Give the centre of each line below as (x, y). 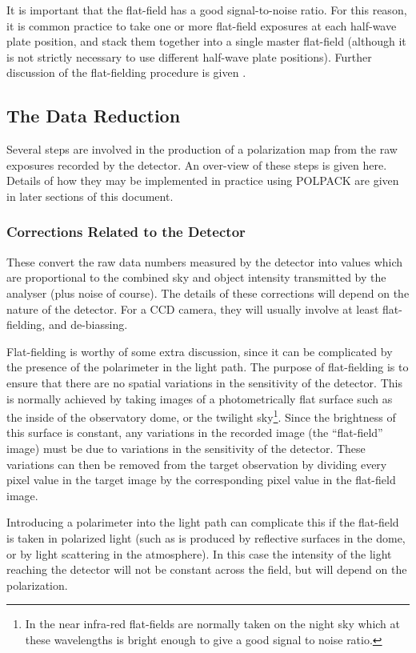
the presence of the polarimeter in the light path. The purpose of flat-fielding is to (208, 367)
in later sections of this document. (90, 196)
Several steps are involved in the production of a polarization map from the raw (202, 149)
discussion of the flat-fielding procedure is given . (126, 72)
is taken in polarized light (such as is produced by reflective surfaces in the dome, (206, 537)
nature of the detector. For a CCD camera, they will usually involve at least (193, 308)
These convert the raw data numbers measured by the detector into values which (205, 261)
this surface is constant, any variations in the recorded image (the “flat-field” (195, 433)
